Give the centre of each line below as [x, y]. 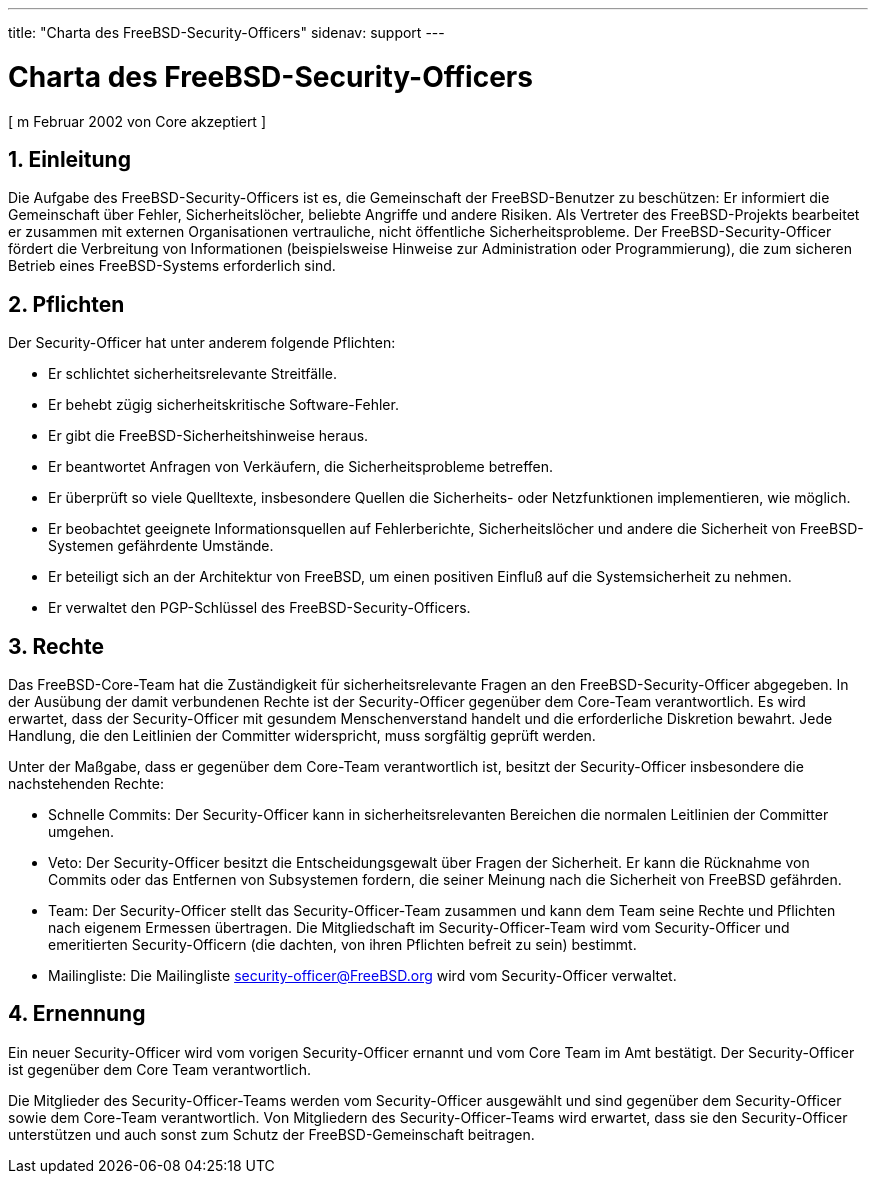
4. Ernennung [77, 1014]
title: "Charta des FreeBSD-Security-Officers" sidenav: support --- [226, 32]
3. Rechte [56, 646]
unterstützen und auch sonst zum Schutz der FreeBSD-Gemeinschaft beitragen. [271, 1134]
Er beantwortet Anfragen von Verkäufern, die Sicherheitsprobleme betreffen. [301, 467]
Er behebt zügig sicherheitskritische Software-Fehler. [223, 405]
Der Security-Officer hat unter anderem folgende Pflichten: [202, 343]
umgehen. [81, 832]
